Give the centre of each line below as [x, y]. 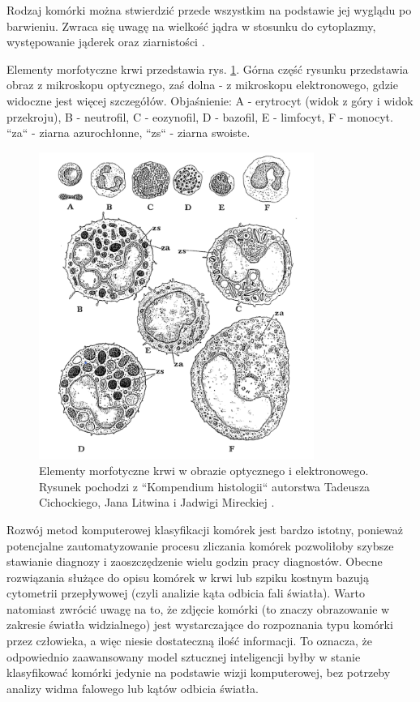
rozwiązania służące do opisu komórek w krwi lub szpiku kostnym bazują [188, 577]
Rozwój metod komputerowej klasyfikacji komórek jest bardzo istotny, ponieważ [205, 529]
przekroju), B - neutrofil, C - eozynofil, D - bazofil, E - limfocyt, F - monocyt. [200, 116]
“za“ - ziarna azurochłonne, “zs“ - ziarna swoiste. [129, 133]
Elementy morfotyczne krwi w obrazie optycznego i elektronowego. [204, 471]
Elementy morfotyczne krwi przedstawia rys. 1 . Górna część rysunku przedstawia [208, 68]
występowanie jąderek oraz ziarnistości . [106, 42]
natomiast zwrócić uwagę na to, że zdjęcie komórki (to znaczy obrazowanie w [198, 608]
